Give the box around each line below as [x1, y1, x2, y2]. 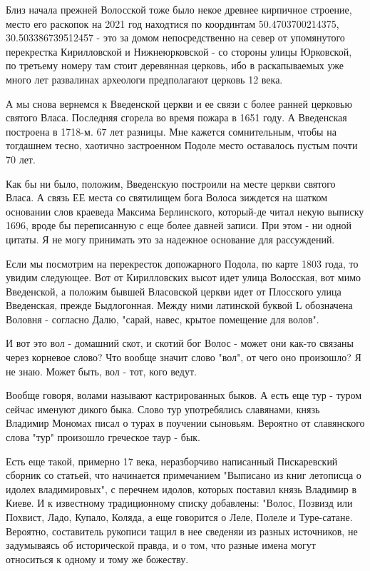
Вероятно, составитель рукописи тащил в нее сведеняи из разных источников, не [6, 523, 358, 538]
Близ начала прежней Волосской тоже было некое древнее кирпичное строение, [6, 2, 352, 16]
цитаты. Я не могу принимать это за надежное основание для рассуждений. [6, 231, 335, 246]
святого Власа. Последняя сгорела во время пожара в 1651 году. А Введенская [6, 110, 347, 125]
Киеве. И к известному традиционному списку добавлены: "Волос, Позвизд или [6, 495, 353, 510]
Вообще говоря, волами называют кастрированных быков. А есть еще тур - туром [6, 388, 362, 403]
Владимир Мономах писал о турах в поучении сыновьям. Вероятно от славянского [6, 415, 365, 430]
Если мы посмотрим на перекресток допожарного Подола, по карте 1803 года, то [6, 256, 359, 271]
